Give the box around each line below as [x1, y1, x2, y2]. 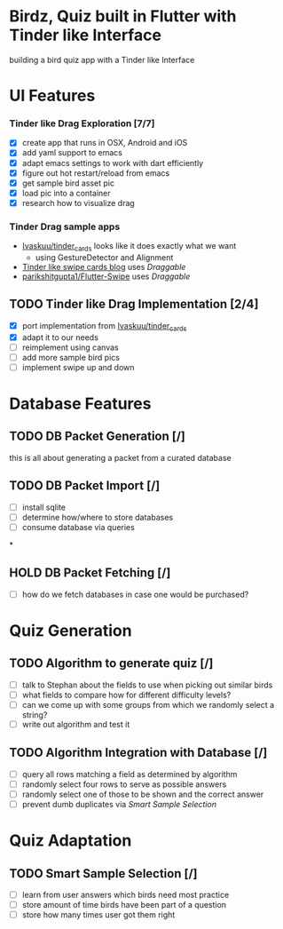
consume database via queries [21, 521, 135, 532]
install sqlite [21, 502, 67, 512]
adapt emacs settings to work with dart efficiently [21, 157, 204, 168]
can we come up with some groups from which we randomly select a [21, 699, 275, 710]
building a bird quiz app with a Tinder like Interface [9, 54, 195, 65]
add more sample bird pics [21, 352, 120, 362]
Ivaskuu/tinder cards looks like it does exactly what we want [21, 241, 237, 253]
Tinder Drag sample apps [9, 220, 121, 233]
